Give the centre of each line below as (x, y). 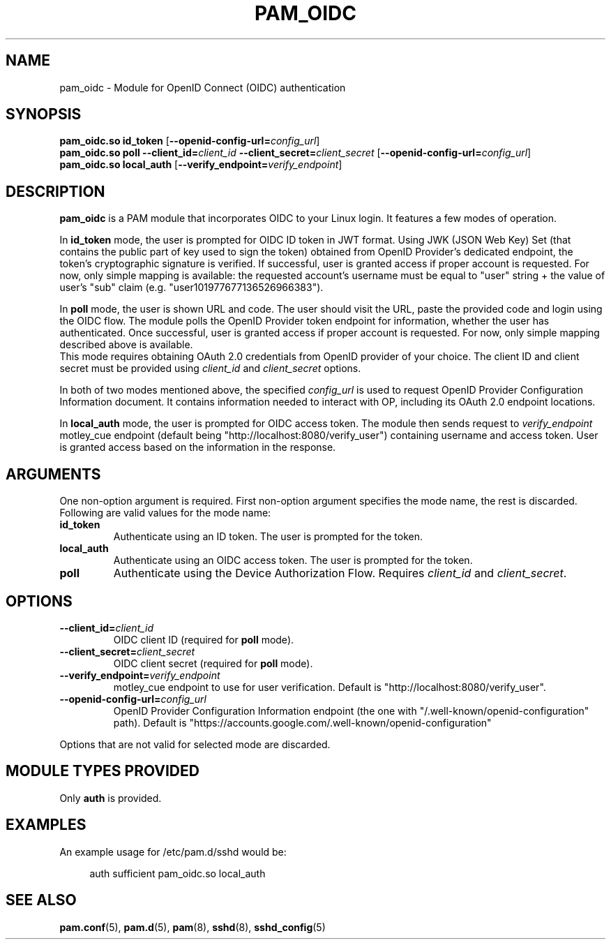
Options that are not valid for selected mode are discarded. (195, 744)
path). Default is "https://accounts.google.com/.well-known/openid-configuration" (302, 722)
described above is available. (126, 345)
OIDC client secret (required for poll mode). (213, 663)
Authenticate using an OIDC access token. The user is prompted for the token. (293, 560)
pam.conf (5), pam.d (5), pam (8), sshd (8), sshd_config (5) (193, 927)
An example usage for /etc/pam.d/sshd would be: (173, 851)
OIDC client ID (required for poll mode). (204, 639)
